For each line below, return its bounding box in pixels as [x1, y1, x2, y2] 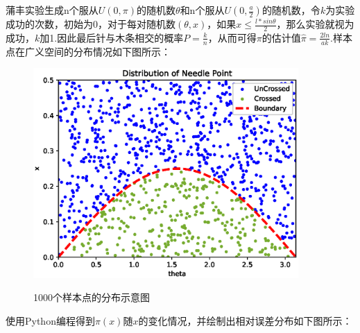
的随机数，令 [262, 3, 320, 17]
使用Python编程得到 [6, 313, 95, 327]
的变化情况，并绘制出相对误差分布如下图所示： [138, 313, 352, 327]
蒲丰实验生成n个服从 [6, 3, 98, 17]
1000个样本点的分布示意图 [33, 290, 150, 305]
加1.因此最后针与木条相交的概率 [40, 30, 184, 44]
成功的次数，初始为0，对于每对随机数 [6, 17, 175, 31]
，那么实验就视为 [276, 17, 354, 31]
